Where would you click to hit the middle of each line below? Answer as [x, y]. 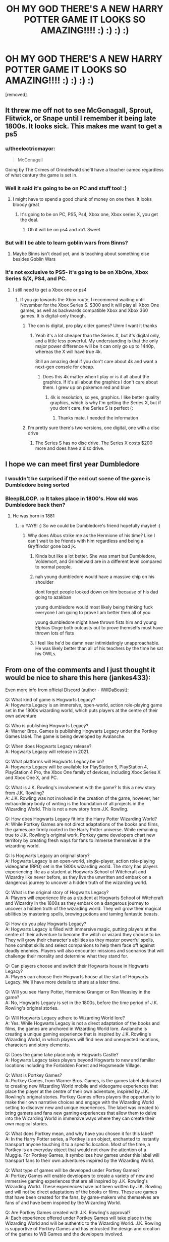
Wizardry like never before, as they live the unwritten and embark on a [78, 877]
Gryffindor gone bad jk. [52, 546]
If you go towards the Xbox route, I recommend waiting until [82, 299]
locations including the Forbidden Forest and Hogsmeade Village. [73, 1065]
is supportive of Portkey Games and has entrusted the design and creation [82, 1228]
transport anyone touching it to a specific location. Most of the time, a [78, 1144]
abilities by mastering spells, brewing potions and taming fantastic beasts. [82, 914]
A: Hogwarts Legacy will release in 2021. [47, 752]
